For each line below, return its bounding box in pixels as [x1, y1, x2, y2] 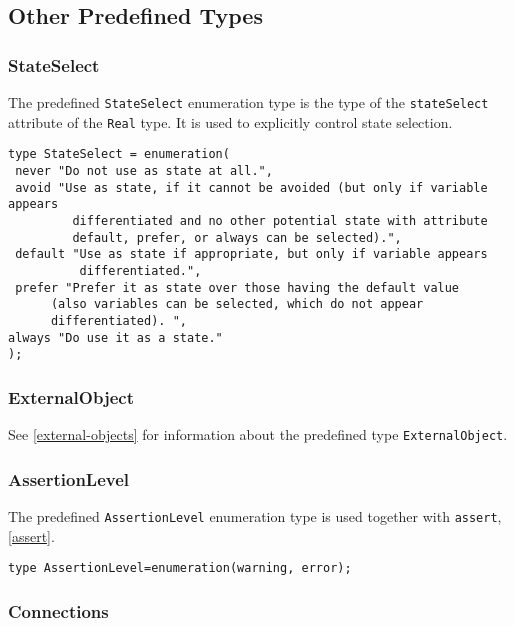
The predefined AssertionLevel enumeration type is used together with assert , [8, 505, 502, 526]
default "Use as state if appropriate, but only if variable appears [15, 247, 488, 262]
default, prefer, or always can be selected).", [72, 230, 402, 245]
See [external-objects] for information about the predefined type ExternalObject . [8, 424, 508, 445]
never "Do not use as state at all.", [15, 163, 273, 178]
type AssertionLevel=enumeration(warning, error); [8, 561, 352, 576]
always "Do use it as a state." [8, 330, 223, 345]
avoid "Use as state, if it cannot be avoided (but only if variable [15, 180, 488, 195]
